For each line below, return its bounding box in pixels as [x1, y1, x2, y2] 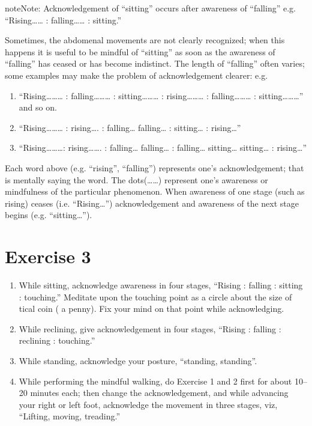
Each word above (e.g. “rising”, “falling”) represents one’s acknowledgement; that [5, 161, 304, 174]
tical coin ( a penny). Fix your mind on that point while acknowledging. [19, 302, 284, 315]
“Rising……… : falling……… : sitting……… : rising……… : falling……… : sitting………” [19, 89, 304, 102]
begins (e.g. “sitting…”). [5, 208, 92, 221]
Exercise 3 [5, 244, 91, 269]
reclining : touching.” [19, 334, 95, 347]
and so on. [19, 101, 57, 114]
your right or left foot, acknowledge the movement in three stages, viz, [19, 398, 278, 410]
